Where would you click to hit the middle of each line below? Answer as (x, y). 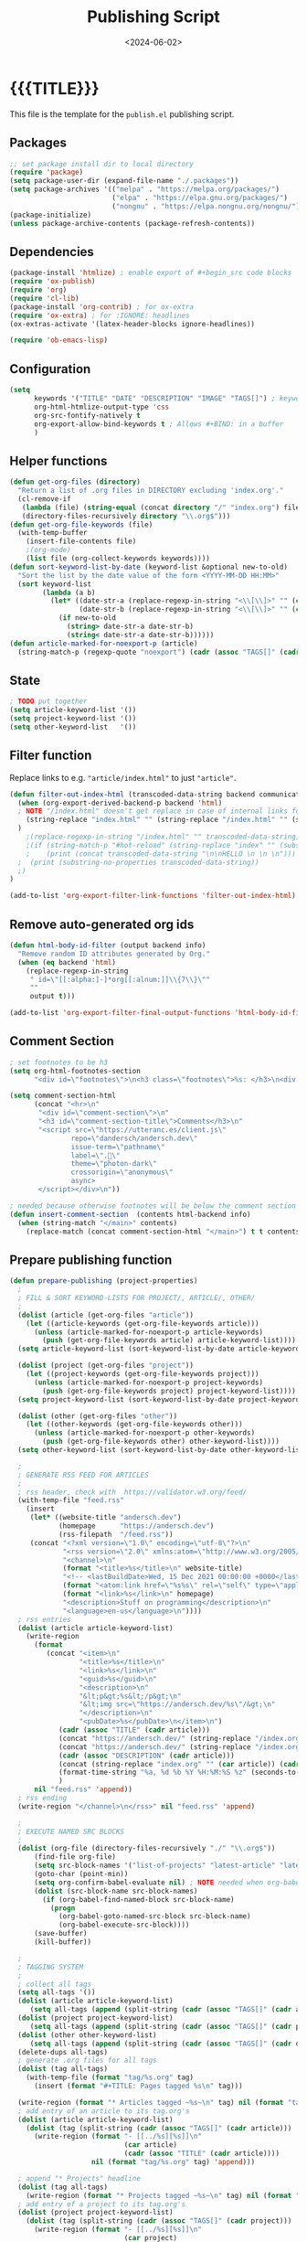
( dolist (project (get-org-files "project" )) (106, 1366)
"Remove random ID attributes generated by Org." (114, 954)
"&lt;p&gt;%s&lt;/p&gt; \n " (130, 1696)
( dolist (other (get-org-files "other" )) (98, 1416)
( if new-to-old (87, 618)
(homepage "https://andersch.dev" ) (136, 1526)
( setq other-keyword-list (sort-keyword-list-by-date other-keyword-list (161, 1450)
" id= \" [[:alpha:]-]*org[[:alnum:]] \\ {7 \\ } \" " (120, 979)
